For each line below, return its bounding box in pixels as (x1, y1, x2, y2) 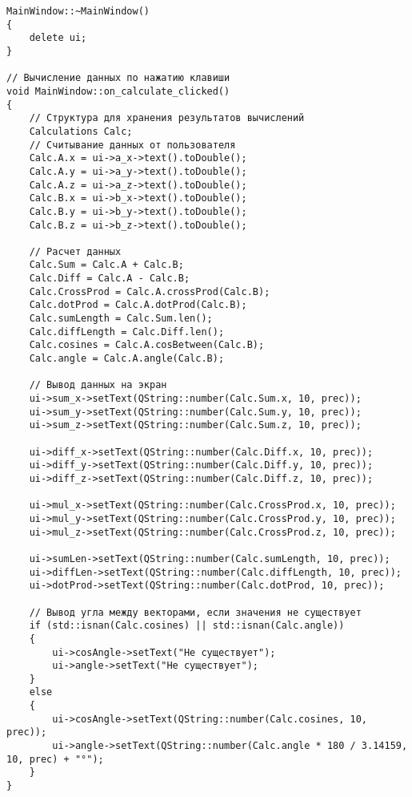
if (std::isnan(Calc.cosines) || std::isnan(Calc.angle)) (29, 620, 345, 632)
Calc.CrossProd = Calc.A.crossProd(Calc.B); (29, 285, 270, 297)
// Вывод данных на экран (29, 379, 167, 391)
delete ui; (29, 32, 87, 44)
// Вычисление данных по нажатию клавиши (6, 72, 230, 84)
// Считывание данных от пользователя (29, 139, 236, 151)
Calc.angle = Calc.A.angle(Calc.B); (29, 353, 225, 365)
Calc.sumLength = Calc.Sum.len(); (29, 313, 213, 325)
